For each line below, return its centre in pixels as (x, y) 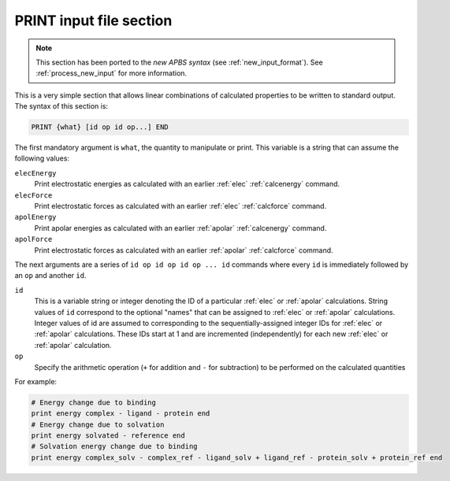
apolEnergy (35, 217)
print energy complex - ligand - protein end (121, 414)
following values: (42, 158)
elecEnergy (35, 173)
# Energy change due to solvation (98, 424)
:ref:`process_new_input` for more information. (112, 73)
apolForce (33, 239)
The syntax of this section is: (61, 106)
